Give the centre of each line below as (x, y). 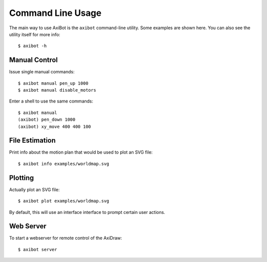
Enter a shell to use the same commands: (51, 101)
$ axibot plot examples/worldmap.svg (64, 201)
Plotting (22, 178)
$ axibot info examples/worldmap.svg (64, 164)
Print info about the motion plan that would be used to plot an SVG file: (81, 152)
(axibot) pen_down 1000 (47, 120)
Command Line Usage (55, 13)
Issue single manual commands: (42, 72)
